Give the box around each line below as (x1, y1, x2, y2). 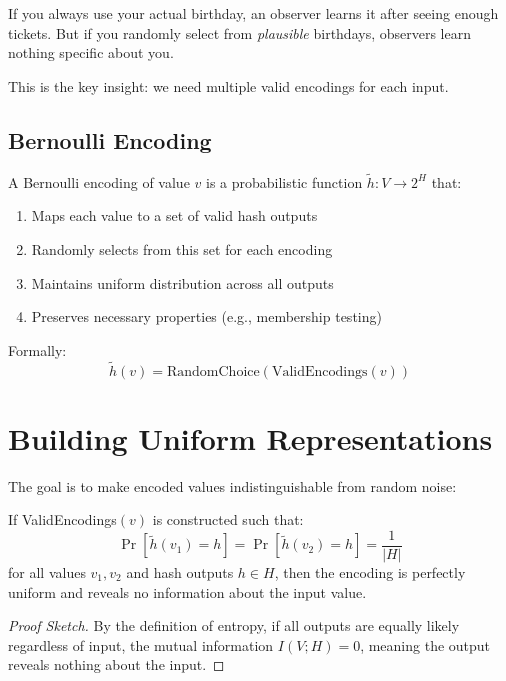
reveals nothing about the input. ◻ (8, 654, 225, 675)
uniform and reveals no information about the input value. (8, 581, 367, 602)
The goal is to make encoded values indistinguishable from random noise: (8, 475, 457, 496)
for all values (8, 561, 86, 582)
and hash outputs (126, 561, 234, 582)
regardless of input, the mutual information (8, 634, 274, 655)
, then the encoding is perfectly (274, 561, 466, 582)
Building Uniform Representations (8, 417, 493, 458)
